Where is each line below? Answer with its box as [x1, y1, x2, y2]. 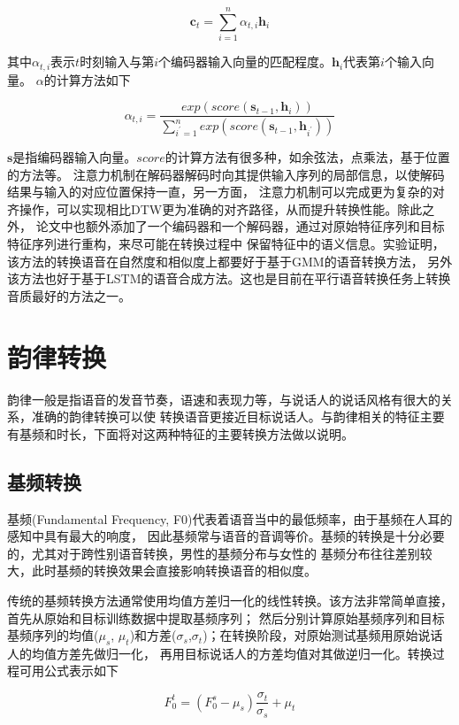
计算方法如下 [56, 70, 131, 89]
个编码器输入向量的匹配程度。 [157, 52, 332, 71]
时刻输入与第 [80, 52, 155, 71]
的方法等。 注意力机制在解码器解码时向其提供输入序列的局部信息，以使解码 [7, 165, 445, 183]
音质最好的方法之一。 [7, 286, 131, 305]
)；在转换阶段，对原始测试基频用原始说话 [203, 626, 443, 644]
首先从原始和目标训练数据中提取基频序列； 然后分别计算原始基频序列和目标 [7, 608, 445, 627]
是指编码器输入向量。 [12, 148, 137, 166]
